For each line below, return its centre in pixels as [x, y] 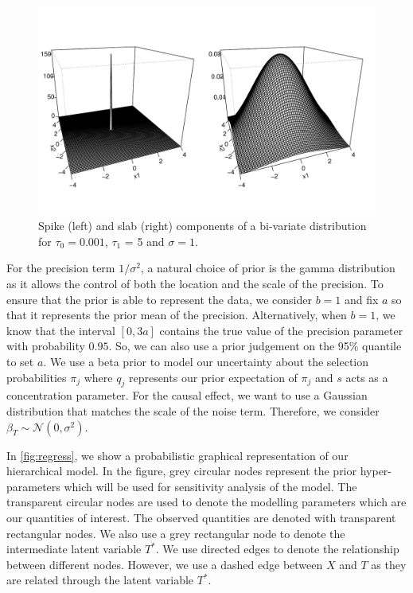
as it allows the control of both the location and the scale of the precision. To [195, 284]
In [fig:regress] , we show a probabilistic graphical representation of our [177, 455]
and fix [361, 299]
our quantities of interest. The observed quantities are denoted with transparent [201, 517]
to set [20, 362]
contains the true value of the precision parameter [281, 330]
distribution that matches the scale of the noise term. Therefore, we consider [193, 411]
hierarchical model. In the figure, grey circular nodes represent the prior [182, 471]
